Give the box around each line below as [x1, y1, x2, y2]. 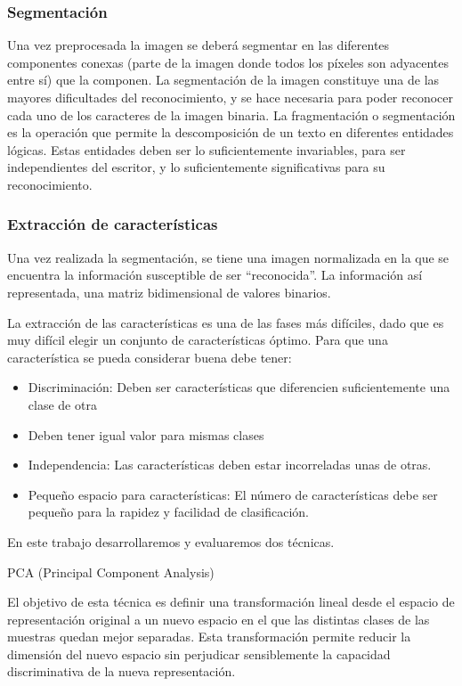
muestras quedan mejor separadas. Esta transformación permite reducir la [7, 627, 411, 646]
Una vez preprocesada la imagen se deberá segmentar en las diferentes [7, 36, 390, 54]
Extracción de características [7, 213, 218, 235]
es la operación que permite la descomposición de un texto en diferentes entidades [7, 123, 454, 142]
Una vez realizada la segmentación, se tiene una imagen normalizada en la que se [7, 248, 450, 266]
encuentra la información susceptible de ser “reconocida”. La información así [7, 265, 423, 284]
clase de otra [28, 395, 97, 413]
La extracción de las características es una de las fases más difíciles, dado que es [7, 313, 444, 331]
